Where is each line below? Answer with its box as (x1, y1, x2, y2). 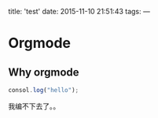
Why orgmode (8, 65, 80, 79)
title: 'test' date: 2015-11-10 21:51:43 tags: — (8, 7, 151, 16)
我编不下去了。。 (8, 101, 61, 111)
